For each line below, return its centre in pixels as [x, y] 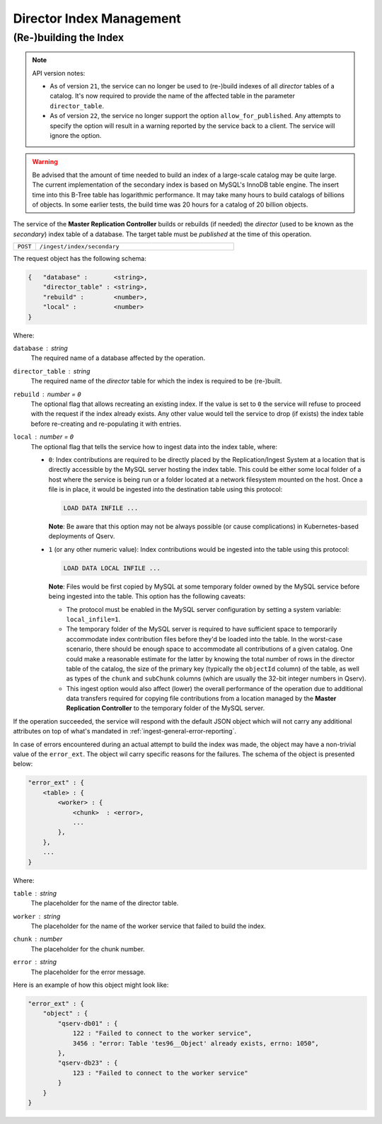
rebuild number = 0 [47, 394]
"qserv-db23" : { [88, 1063]
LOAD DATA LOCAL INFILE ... [112, 568]
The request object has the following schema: [80, 259]
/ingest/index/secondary [79, 247]
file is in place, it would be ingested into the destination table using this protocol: [166, 489]
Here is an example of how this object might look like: [91, 985]
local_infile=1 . [93, 619]
